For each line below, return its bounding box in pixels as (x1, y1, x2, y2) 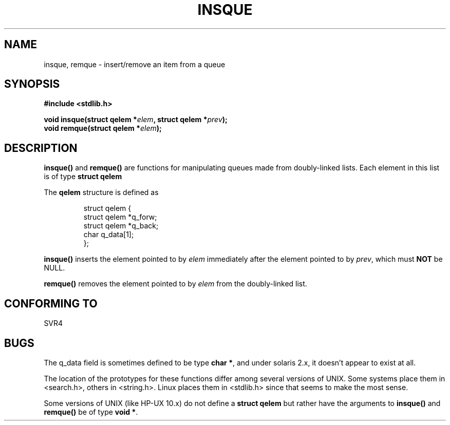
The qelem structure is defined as (44, 188, 159, 197)
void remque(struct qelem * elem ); (44, 124, 162, 133)
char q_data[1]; (83, 230, 134, 239)
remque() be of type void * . (44, 407, 138, 416)
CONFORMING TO (4, 297, 98, 310)
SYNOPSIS (4, 78, 60, 91)
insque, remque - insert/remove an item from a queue (44, 60, 226, 69)
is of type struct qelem (44, 172, 122, 181)
